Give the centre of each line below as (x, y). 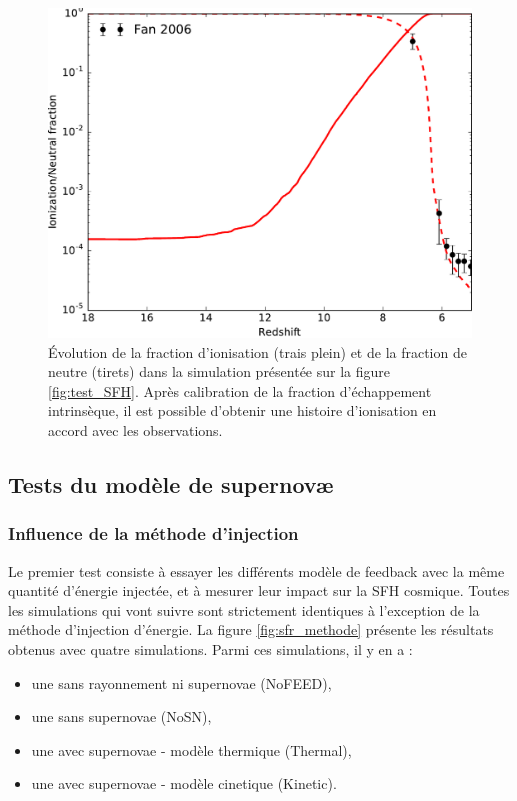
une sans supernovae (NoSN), (121, 716)
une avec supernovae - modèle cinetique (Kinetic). (184, 783)
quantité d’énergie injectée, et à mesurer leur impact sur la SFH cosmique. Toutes (259, 590)
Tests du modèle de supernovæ (171, 483)
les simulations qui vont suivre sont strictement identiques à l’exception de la (244, 609)
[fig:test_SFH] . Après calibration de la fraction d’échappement (240, 390)
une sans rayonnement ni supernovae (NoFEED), (181, 682)
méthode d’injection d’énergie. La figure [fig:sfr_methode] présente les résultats (251, 629)
